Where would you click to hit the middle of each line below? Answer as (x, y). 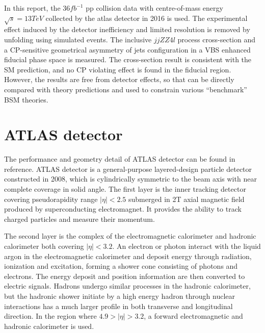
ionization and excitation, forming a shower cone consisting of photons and (121, 266)
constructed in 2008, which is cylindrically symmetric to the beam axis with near (130, 179)
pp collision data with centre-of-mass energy (154, 8)
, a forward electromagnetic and (193, 316)
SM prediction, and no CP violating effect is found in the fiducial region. (118, 69)
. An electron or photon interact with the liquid (187, 246)
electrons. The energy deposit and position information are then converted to (125, 276)
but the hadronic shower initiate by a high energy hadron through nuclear (120, 296)
